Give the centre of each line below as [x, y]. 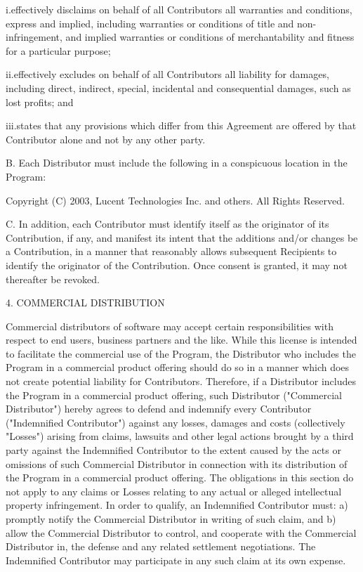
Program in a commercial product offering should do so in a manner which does [178, 367]
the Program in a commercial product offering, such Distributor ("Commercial [174, 395]
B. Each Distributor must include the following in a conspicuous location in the [177, 163]
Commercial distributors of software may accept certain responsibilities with [170, 326]
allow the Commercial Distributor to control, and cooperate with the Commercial [181, 532]
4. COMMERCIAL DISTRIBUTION [85, 303]
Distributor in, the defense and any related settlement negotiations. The [161, 546]
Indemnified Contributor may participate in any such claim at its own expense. [176, 560]
